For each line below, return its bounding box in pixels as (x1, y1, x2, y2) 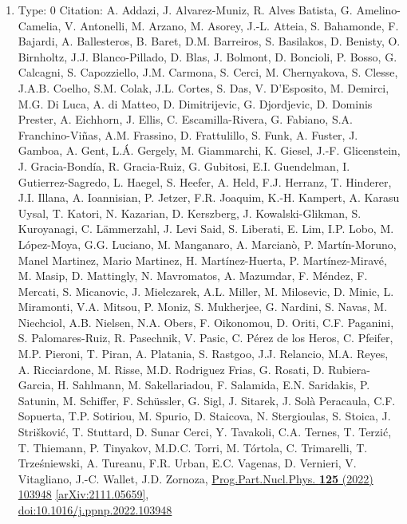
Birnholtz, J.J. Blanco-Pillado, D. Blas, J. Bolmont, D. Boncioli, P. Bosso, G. (18, 48, 397, 65)
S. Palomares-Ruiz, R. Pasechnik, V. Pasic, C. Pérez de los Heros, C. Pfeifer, (18, 329, 393, 346)
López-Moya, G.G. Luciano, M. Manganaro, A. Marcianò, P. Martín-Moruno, (18, 235, 397, 252)
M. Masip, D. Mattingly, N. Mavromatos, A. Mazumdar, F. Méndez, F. (18, 267, 368, 284)
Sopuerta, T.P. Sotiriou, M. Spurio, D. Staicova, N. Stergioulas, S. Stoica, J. (18, 408, 391, 424)
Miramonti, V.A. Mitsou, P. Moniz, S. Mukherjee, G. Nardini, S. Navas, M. (18, 298, 388, 315)
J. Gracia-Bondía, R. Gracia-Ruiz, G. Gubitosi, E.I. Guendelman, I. (18, 157, 350, 174)
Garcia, (18, 376, 54, 393)
